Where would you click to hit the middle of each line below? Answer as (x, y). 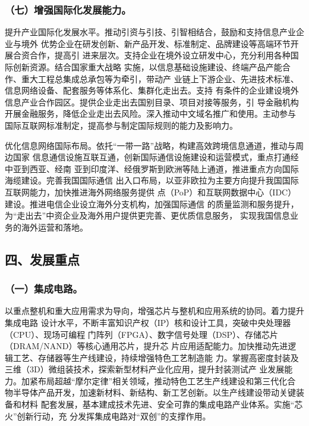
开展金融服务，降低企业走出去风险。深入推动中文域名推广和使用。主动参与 (150, 114)
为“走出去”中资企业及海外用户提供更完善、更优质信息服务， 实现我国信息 (147, 215)
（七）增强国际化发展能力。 (68, 9)
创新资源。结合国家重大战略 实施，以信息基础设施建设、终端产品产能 (147, 67)
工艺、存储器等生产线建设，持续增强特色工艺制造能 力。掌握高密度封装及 (156, 357)
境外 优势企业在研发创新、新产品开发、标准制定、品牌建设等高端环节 (156, 43)
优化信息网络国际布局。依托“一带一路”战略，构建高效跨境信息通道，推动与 (150, 145)
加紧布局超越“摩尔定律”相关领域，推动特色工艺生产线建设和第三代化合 (158, 380)
